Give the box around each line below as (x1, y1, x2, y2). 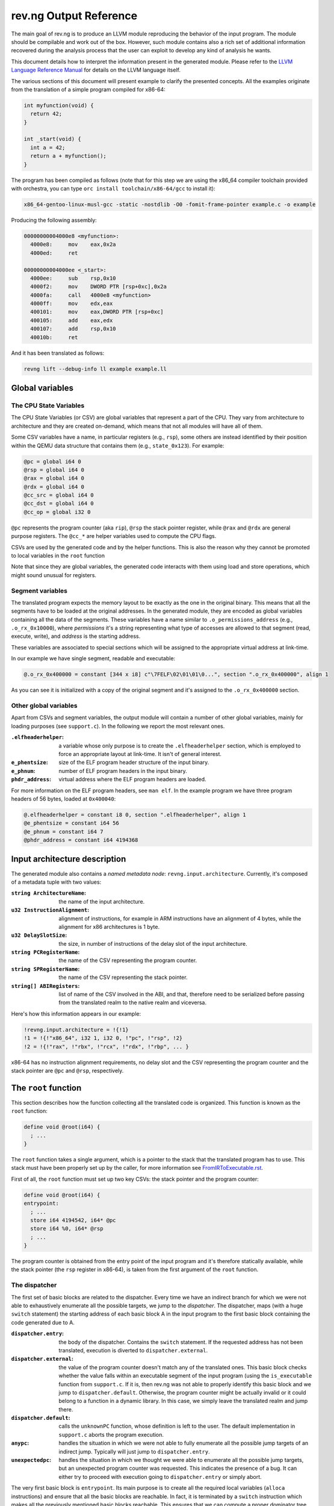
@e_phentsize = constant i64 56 (23, 820, 120, 826)
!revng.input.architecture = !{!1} (23, 1026, 129, 1033)
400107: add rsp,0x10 (30, 325, 117, 333)
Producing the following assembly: (11, 216, 97, 223)
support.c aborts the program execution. (58, 1431, 164, 1438)
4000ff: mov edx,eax (30, 300, 113, 307)
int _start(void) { (23, 136, 81, 143)
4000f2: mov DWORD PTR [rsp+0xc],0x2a (30, 283, 167, 290)
